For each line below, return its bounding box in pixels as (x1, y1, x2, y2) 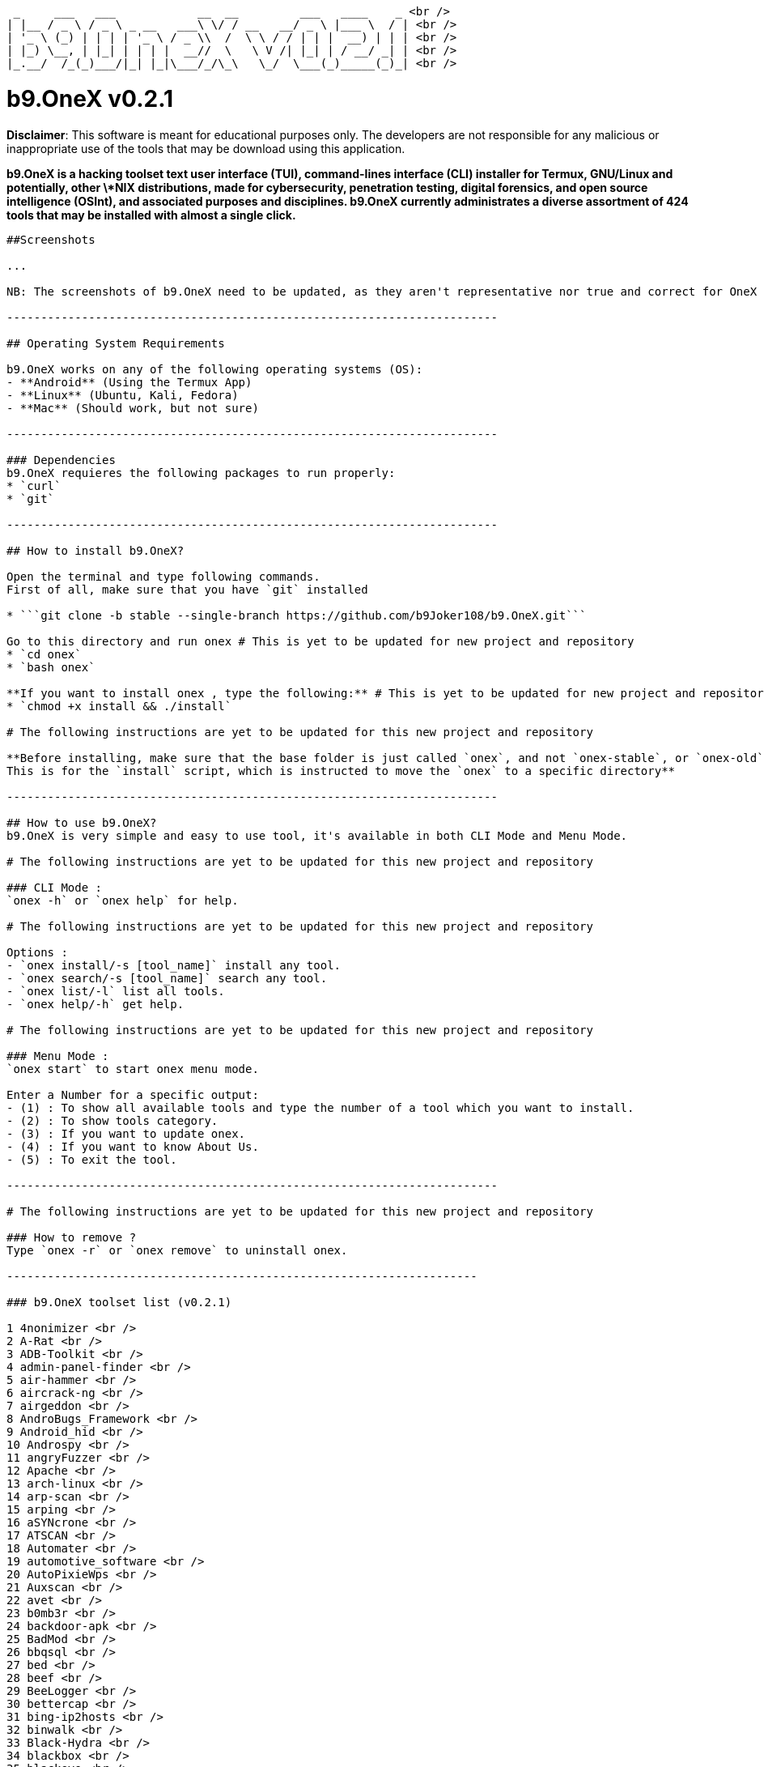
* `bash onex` (6, 660, 95, 674)
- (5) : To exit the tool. (6, 1152, 177, 1166)
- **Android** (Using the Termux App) (6, 375, 253, 389)
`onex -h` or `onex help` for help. (6, 893, 239, 907)
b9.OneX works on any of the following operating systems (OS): (6, 362, 423, 376)
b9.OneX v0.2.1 (6, 84, 174, 113)
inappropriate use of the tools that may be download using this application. (6, 141, 405, 155)
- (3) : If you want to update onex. (6, 1126, 246, 1140)
